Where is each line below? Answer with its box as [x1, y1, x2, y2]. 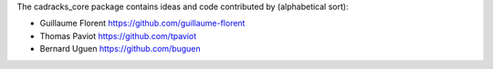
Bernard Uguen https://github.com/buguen [39, 44, 201, 54]
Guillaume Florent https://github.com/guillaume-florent [39, 18, 246, 29]
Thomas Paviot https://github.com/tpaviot [39, 30, 197, 41]
